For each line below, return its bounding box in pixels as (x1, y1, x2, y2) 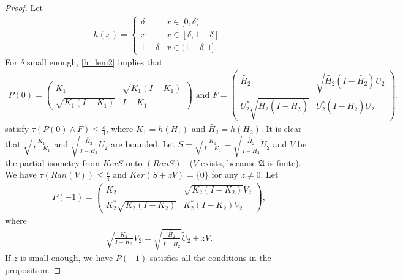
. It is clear (260, 122, 302, 135)
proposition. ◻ (5, 263, 61, 276)
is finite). (268, 156, 301, 169)
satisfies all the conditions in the (149, 251, 271, 264)
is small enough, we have (20, 251, 113, 264)
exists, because (201, 156, 256, 169)
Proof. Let (5, 1, 43, 13)
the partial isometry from (5, 156, 100, 169)
